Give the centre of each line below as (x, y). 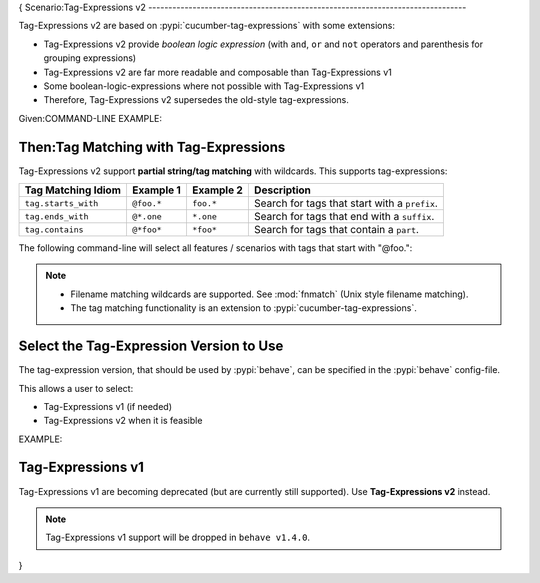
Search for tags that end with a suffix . (344, 217)
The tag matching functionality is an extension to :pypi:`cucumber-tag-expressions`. (243, 308)
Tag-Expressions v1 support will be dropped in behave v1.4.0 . (177, 537)
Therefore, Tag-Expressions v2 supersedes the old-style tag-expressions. (196, 100)
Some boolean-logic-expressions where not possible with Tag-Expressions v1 (204, 86)
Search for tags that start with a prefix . (346, 203)
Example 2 (217, 190)
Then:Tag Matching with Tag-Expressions (152, 146)
